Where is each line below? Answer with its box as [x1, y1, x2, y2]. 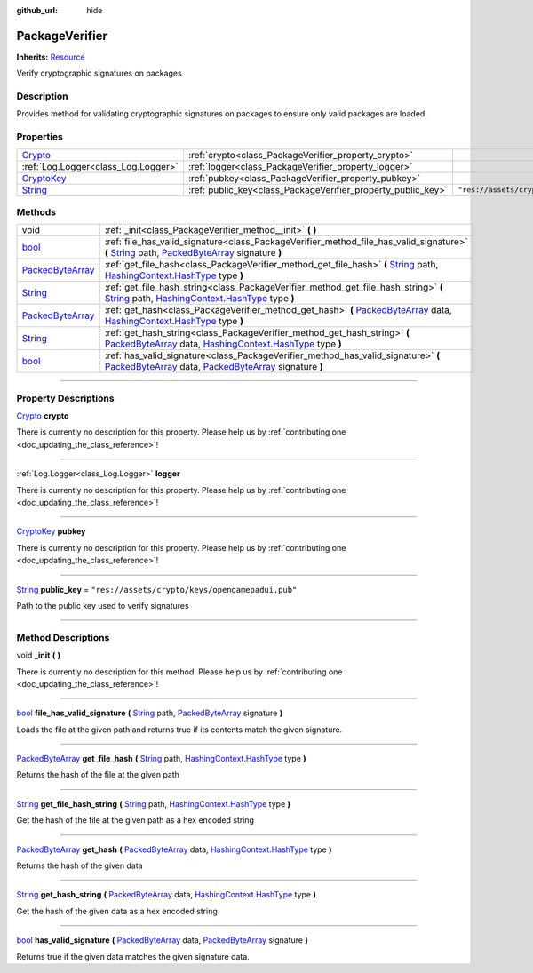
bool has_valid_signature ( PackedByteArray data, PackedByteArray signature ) [16, 935, 308, 945]
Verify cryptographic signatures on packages [16, 68, 182, 79]
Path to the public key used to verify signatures [16, 600, 190, 610]
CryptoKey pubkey [16, 526, 86, 537]
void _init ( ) [16, 650, 61, 661]
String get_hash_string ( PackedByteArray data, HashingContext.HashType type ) [16, 889, 317, 900]
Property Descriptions [16, 392, 115, 404]
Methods [16, 205, 57, 218]
